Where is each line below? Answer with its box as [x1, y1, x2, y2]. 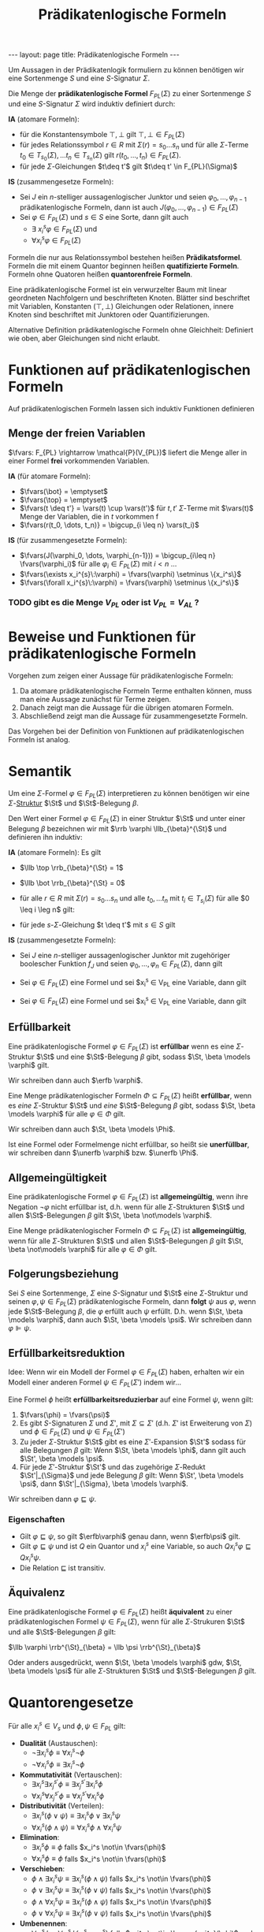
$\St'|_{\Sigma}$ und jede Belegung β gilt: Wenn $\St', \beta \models [19, 1470, 244, 1480]
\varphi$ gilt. [8, 1060, 50, 1069]
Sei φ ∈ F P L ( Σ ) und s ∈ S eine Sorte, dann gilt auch [19, 213, 189, 224]
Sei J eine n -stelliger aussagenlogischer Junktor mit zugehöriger [19, 951, 231, 960]
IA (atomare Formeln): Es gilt [8, 848, 102, 857]
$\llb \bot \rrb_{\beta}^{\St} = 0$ [19, 879, 125, 888]
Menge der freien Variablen [8, 427, 146, 440]
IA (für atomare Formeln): [8, 471, 91, 481]
